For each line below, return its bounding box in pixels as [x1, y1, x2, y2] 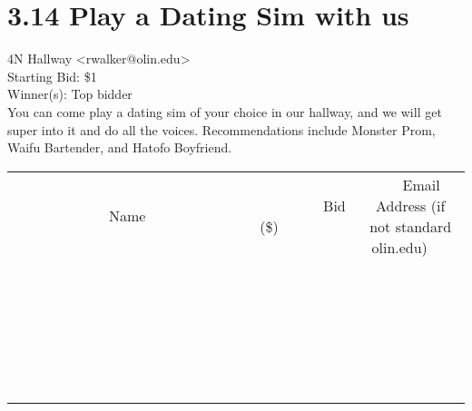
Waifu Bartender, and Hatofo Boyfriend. [7, 138, 232, 157]
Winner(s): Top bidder [7, 84, 133, 103]
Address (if [376, 194, 446, 216]
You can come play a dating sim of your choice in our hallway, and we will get [7, 102, 442, 121]
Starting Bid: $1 [7, 66, 97, 85]
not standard [369, 215, 452, 237]
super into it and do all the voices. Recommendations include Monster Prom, [7, 120, 436, 139]
